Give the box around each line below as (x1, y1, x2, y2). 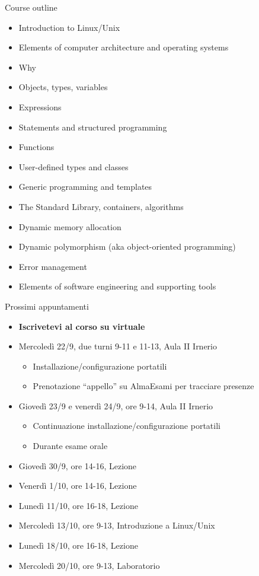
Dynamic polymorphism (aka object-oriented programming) (18, 240, 236, 253)
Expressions (18, 100, 62, 113)
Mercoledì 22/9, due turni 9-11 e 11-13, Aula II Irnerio (18, 340, 218, 352)
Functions (18, 141, 55, 153)
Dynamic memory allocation (18, 220, 121, 233)
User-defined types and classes (18, 160, 129, 173)
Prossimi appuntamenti (5, 300, 89, 312)
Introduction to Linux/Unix (18, 21, 120, 33)
